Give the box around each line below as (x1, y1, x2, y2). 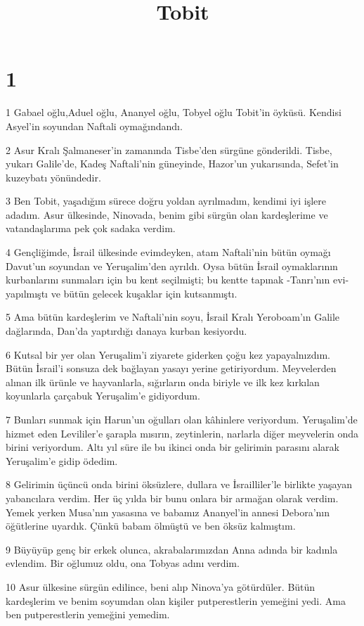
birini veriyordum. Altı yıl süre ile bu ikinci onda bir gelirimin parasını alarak (6, 440, 340, 454)
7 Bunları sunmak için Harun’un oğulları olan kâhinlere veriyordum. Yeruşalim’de (6, 412, 358, 426)
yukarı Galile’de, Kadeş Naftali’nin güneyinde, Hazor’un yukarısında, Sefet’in (6, 156, 339, 171)
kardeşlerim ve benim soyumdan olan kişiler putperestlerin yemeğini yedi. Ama (6, 593, 346, 608)
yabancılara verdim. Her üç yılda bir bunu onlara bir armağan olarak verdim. (6, 490, 339, 505)
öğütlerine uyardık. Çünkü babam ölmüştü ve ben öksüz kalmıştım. (6, 518, 296, 533)
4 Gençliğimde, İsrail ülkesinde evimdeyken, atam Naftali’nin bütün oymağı (6, 245, 331, 260)
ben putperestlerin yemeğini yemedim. (6, 607, 170, 622)
